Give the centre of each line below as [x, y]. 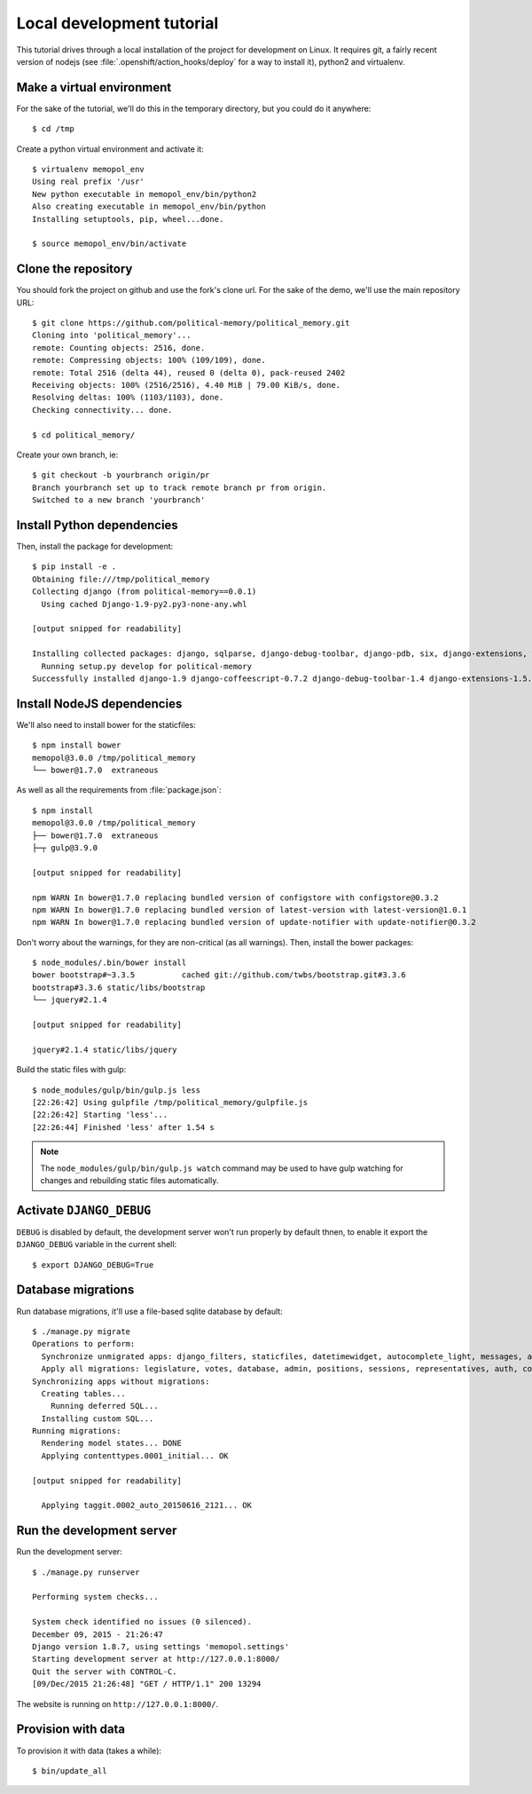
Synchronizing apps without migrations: [121, 1381]
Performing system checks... [95, 1597]
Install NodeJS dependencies [99, 703]
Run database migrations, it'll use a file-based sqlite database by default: [149, 1311]
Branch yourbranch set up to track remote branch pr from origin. [180, 487]
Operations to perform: [84, 1344]
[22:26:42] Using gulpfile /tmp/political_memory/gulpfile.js [170, 1102]
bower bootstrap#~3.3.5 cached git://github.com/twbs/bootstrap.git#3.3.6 [219, 975]
